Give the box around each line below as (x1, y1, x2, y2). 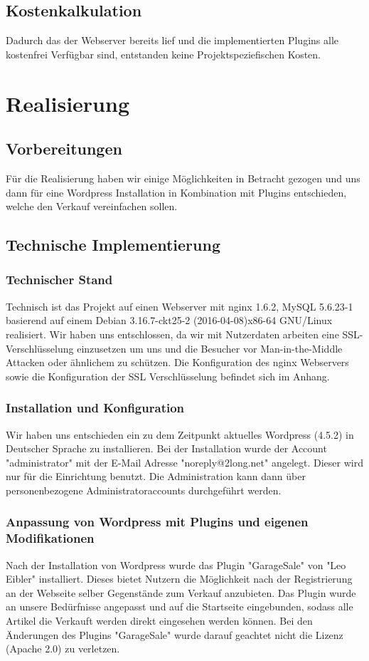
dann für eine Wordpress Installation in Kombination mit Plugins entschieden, (6, 184, 347, 199)
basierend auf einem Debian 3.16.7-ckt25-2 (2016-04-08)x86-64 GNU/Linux (6, 313, 333, 328)
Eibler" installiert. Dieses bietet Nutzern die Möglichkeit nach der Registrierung (6, 571, 353, 586)
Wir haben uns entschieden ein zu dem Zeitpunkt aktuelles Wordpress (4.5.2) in (6, 427, 354, 442)
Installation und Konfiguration (6, 399, 185, 417)
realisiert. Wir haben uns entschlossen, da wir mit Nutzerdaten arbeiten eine (6, 326, 339, 341)
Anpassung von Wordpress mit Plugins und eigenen (6, 513, 309, 531)
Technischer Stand (6, 271, 113, 288)
